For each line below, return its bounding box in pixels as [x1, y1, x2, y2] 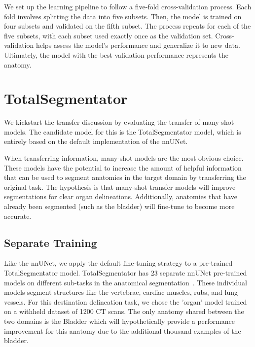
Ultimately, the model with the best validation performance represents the [4, 49, 228, 60]
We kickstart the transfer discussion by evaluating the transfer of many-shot [4, 117, 234, 127]
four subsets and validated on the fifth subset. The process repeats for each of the [4, 21, 251, 31]
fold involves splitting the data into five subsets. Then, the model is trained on [4, 11, 242, 21]
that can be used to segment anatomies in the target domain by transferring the [4, 172, 246, 182]
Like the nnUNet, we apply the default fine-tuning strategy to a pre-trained [4, 258, 233, 268]
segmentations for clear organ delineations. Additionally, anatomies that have [4, 191, 237, 202]
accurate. [4, 210, 32, 221]
